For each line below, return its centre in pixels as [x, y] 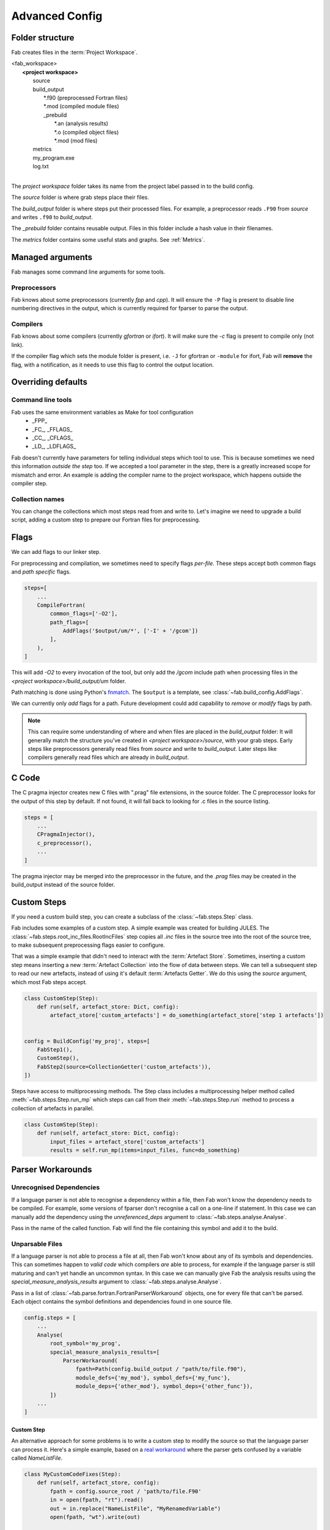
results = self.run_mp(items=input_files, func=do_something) [145, 1150]
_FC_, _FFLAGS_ [52, 429]
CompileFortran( [61, 605]
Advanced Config [57, 16]
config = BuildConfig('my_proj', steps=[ [87, 1041]
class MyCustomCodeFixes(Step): [73, 1474]
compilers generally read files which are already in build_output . [108, 757]
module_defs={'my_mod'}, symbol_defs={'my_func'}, [153, 1378]
